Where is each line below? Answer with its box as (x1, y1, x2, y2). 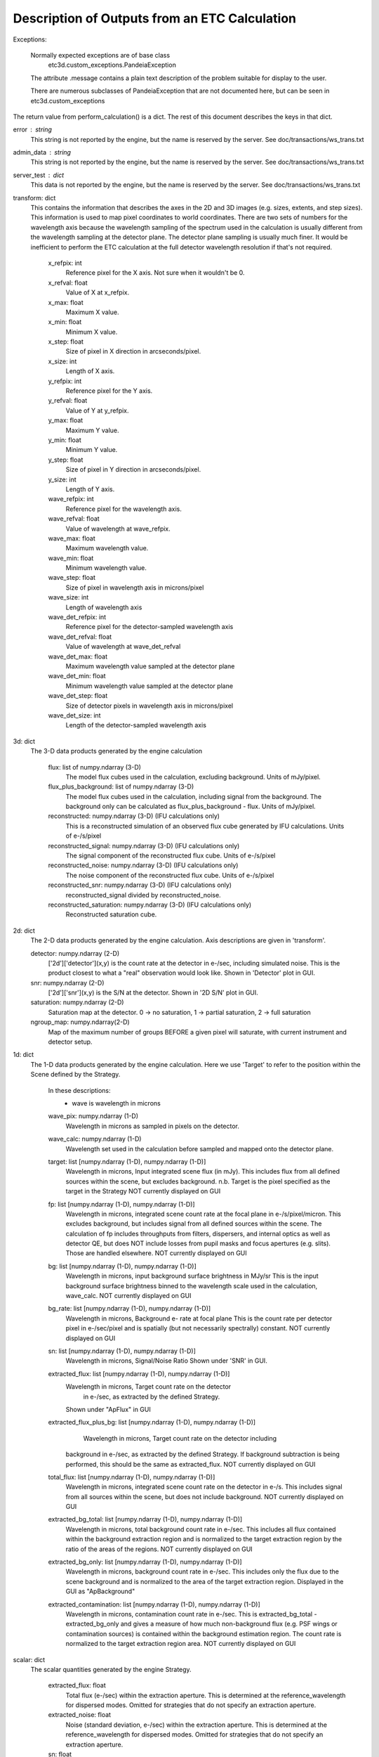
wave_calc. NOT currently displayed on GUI (65, 1292, 192, 1300)
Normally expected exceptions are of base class (30, 51, 171, 59)
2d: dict (13, 926, 35, 935)
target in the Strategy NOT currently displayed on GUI (65, 1187, 221, 1195)
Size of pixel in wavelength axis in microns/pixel (65, 583, 204, 592)
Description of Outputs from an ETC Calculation (13, 11, 296, 26)
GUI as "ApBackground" (65, 1587, 135, 1595)
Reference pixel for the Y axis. (65, 387, 153, 395)
